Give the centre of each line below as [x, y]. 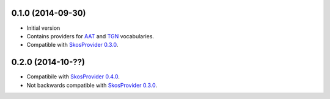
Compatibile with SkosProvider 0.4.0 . [73, 77]
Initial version [43, 28]
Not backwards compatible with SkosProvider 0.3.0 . [92, 85]
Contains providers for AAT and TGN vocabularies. [90, 36]
